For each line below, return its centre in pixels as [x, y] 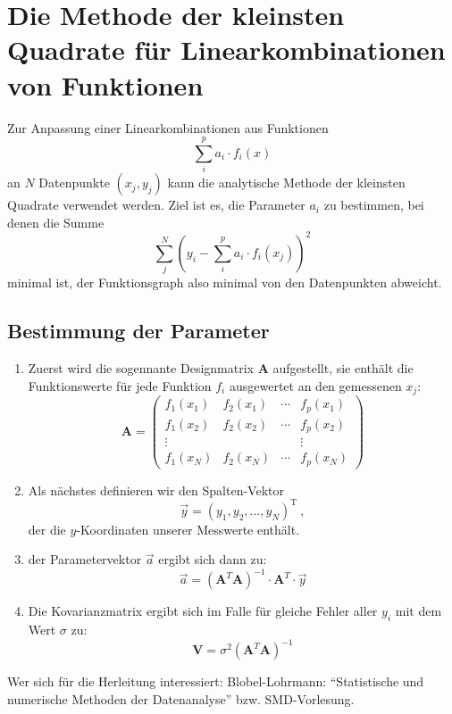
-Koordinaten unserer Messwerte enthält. [188, 529]
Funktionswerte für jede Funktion [120, 385]
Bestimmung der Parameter [138, 331]
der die [47, 529]
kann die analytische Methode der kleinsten [286, 183]
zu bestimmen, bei [374, 205]
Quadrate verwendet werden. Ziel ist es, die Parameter [156, 205]
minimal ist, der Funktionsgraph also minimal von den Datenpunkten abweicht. [225, 282]
